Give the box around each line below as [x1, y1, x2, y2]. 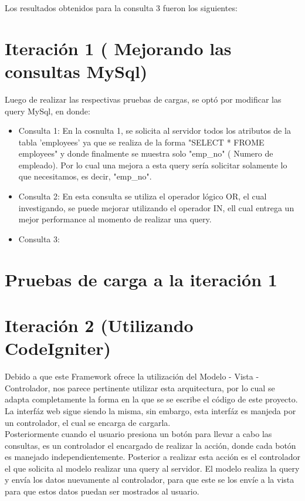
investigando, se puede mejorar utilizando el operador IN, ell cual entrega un [18, 201, 294, 214]
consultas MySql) [5, 59, 148, 83]
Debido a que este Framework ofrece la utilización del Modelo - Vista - [5, 370, 259, 382]
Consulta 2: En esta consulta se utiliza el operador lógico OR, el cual [18, 190, 267, 202]
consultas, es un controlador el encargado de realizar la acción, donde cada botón [5, 439, 296, 451]
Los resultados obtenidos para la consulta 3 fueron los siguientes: [5, 2, 238, 13]
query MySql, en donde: [5, 104, 90, 117]
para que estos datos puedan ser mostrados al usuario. [5, 485, 199, 497]
